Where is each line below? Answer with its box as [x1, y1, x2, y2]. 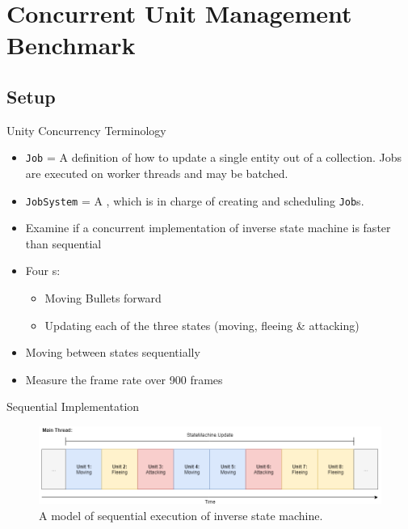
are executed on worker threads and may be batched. [25, 165, 288, 182]
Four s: [25, 262, 61, 279]
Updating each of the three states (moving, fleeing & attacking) [44, 316, 360, 333]
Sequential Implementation [6, 398, 140, 415]
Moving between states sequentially [25, 344, 200, 361]
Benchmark [6, 28, 136, 61]
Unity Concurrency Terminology [6, 121, 166, 138]
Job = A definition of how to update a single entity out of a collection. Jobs [25, 149, 402, 166]
